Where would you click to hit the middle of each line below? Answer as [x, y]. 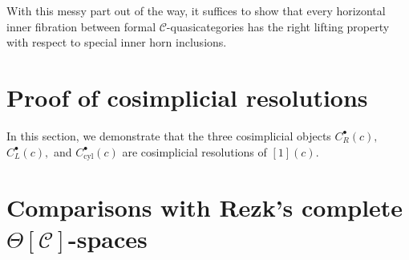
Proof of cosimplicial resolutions [187, 97]
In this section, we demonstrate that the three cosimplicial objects [169, 135]
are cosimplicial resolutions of [194, 151]
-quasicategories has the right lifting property [278, 26]
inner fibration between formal [81, 26]
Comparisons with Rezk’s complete [205, 207]
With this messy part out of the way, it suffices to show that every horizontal [196, 10]
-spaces [108, 239]
